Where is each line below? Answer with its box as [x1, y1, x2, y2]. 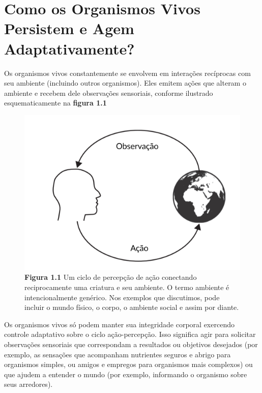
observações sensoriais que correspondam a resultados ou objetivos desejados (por [4, 339, 258, 350]
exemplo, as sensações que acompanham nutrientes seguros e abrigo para [4, 349, 231, 359]
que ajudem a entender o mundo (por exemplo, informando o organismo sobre [4, 369, 247, 379]
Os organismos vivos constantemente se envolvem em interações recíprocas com [4, 67, 251, 78]
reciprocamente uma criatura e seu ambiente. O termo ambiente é [24, 282, 229, 293]
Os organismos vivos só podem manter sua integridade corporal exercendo [4, 319, 235, 329]
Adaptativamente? [4, 38, 135, 59]
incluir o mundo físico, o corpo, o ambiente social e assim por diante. [24, 302, 239, 312]
